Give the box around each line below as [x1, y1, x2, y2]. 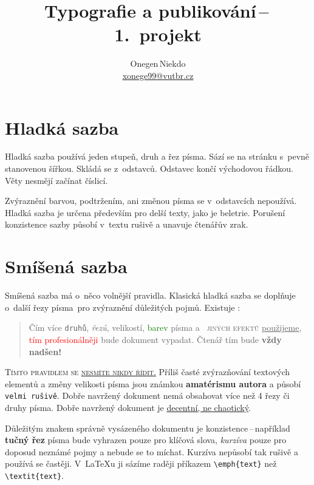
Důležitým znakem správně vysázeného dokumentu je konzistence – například [5, 421, 290, 434]
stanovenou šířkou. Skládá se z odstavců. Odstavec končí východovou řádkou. [5, 162, 293, 175]
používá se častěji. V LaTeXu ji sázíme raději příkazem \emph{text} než [5, 457, 277, 470]
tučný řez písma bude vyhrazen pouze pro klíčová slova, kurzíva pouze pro [5, 433, 287, 446]
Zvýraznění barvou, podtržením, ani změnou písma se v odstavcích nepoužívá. [5, 194, 297, 207]
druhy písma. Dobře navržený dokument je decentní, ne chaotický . [5, 401, 251, 413]
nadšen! [29, 345, 62, 358]
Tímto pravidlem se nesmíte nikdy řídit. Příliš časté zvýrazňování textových [5, 365, 290, 378]
